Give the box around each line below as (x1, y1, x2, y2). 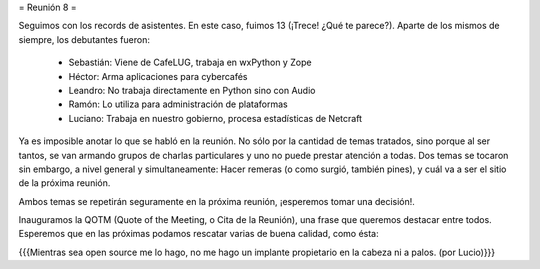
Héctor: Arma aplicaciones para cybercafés (68, 70, 249, 82)
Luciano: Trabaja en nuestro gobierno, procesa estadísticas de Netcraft (68, 112, 363, 124)
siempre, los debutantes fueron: (18, 33, 150, 45)
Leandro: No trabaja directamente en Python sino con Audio (68, 84, 316, 96)
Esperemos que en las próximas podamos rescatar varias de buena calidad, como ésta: (18, 228, 379, 240)
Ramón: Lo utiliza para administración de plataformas (68, 98, 289, 110)
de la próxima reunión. (18, 177, 111, 189)
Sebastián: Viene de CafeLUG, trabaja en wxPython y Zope (68, 56, 312, 69)
